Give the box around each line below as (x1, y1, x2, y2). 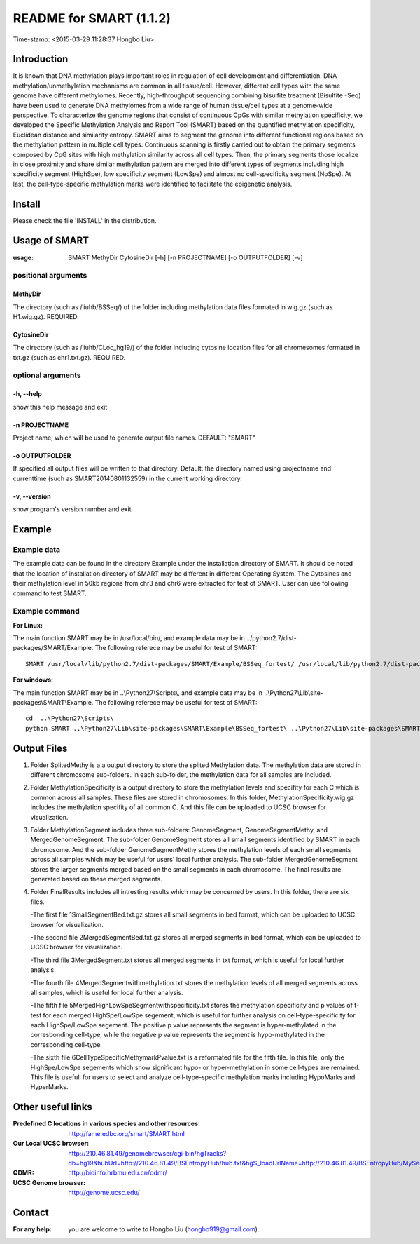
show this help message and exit (13, 403, 108, 411)
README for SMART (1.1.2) (13, 11, 171, 26)
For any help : (13, 1224, 52, 1233)
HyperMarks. (30, 1083, 69, 1091)
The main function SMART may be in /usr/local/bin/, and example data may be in (13, 634, 245, 642)
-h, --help (13, 390, 42, 398)
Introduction (13, 53, 69, 65)
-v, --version (13, 492, 52, 501)
